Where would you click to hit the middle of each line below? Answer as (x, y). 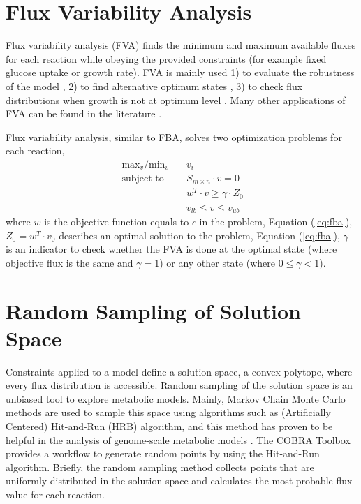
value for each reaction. (56, 495)
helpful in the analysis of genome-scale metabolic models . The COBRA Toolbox (178, 439)
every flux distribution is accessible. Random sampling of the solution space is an (179, 385)
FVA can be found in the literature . (84, 113)
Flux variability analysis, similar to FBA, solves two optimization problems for (174, 136)
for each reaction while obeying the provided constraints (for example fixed (166, 58)
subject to (143, 178)
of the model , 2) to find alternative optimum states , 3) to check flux (154, 86)
